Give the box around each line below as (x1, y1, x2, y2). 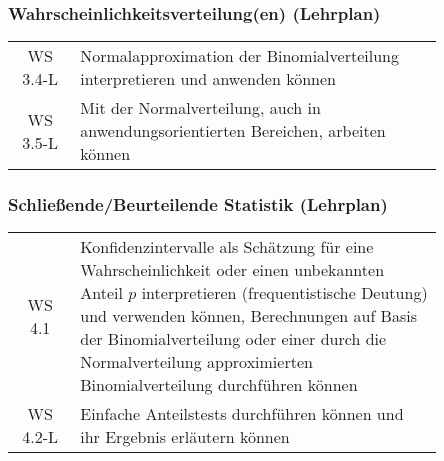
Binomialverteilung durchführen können (80, 373, 358, 397)
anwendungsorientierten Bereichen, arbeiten (80, 119, 386, 143)
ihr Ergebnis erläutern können (80, 425, 290, 449)
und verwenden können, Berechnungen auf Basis (80, 304, 417, 328)
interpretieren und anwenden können (80, 67, 336, 91)
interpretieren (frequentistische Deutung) (141, 281, 428, 305)
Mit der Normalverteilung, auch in (80, 96, 321, 120)
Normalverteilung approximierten (80, 350, 313, 374)
